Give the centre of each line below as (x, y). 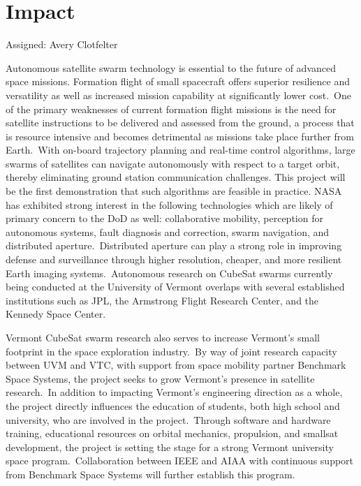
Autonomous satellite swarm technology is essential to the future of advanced (171, 67)
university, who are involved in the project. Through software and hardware (168, 419)
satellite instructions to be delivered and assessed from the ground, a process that (180, 123)
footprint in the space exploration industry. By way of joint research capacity (171, 351)
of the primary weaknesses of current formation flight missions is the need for (171, 109)
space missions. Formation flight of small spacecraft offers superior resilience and (178, 81)
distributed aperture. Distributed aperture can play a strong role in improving (174, 245)
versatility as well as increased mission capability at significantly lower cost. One (178, 95)
